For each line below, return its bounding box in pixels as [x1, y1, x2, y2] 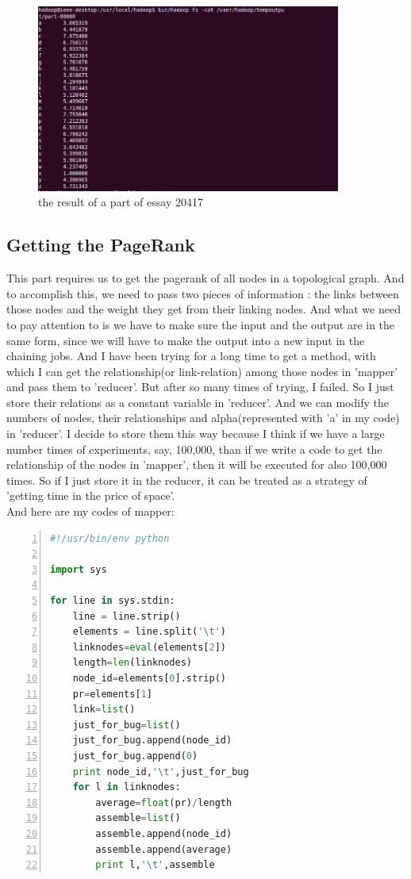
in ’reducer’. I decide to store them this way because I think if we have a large [6, 425, 385, 442]
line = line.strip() [72, 610, 181, 622]
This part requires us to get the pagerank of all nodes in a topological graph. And [6, 270, 405, 286]
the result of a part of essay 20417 [38, 194, 203, 210]
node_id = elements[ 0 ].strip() [72, 672, 226, 684]
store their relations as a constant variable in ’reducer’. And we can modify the [6, 393, 389, 410]
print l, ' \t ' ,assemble [95, 859, 215, 871]
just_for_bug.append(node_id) [72, 735, 232, 747]
